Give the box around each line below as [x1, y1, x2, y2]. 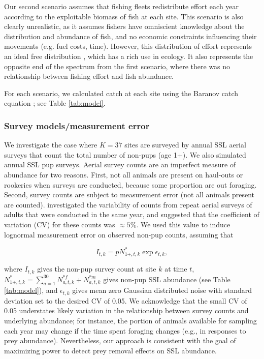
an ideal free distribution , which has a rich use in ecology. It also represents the [4, 50, 253, 61]
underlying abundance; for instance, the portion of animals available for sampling [4, 315, 257, 325]
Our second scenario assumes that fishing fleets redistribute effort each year [4, 1, 239, 11]
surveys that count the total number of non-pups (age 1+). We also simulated [4, 149, 246, 160]
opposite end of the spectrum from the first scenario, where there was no [4, 61, 230, 71]
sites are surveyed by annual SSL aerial [124, 139, 246, 150]
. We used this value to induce [136, 219, 230, 229]
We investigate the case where [4, 139, 97, 150]
